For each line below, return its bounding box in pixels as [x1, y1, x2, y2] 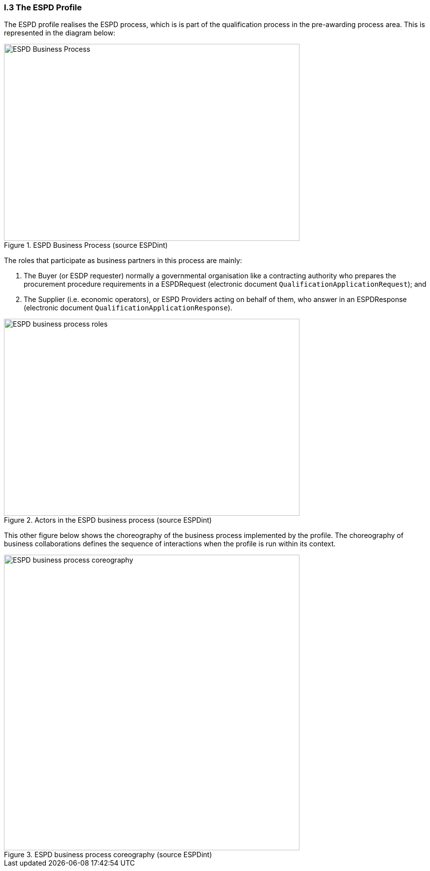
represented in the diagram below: [4, 29, 115, 37]
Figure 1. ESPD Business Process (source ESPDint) [4, 241, 168, 250]
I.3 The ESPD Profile [4, 2, 82, 12]
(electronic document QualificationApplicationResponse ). [24, 303, 232, 312]
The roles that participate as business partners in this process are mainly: [4, 256, 242, 265]
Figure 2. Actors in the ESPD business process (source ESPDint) [4, 516, 212, 525]
